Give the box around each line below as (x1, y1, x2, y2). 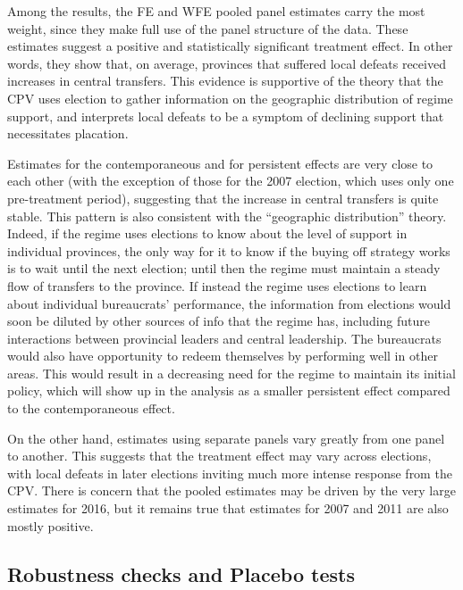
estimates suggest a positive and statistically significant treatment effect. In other (7, 37, 453, 55)
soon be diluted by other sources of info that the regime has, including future (7, 312, 431, 330)
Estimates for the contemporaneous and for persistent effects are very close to (7, 154, 434, 172)
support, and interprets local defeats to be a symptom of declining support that (7, 106, 444, 125)
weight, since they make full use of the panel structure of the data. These (7, 19, 408, 37)
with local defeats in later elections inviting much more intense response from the (7, 463, 452, 482)
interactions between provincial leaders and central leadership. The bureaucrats (7, 328, 442, 347)
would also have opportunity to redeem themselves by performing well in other (7, 346, 438, 365)
